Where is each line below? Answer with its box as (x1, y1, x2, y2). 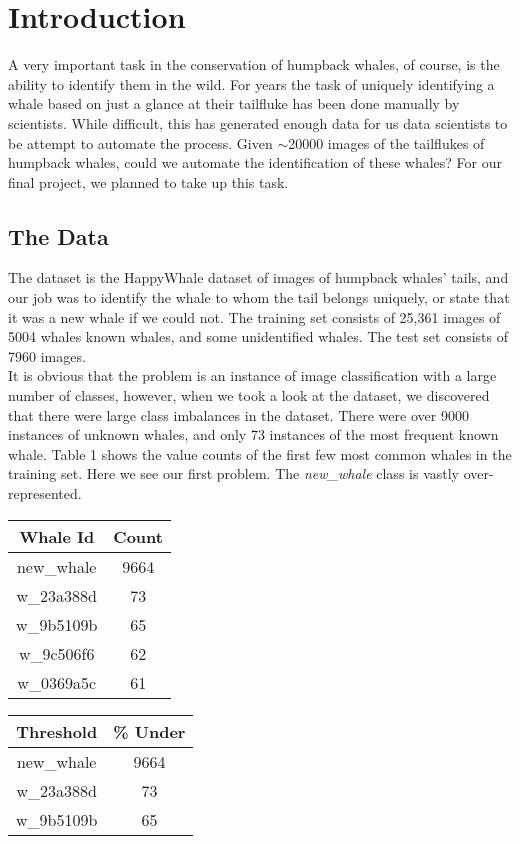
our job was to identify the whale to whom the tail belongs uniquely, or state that (8, 287, 510, 308)
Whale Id (19, 524, 95, 548)
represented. (8, 483, 82, 504)
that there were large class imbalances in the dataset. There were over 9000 (8, 404, 469, 425)
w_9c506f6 (18, 641, 95, 665)
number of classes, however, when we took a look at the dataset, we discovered (8, 385, 490, 406)
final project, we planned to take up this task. (8, 171, 289, 192)
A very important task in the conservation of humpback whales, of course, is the (8, 54, 500, 75)
